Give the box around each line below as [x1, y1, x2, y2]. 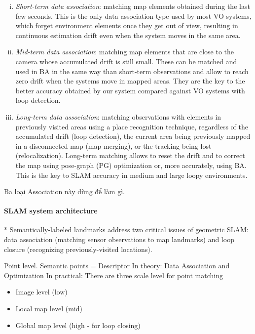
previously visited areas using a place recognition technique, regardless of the [15, 121, 249, 131]
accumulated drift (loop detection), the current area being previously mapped [15, 131, 251, 141]
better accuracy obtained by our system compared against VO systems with [15, 85, 245, 95]
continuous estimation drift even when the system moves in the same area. [15, 30, 241, 40]
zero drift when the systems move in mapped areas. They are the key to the [15, 76, 245, 86]
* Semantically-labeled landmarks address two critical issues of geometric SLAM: [4, 224, 249, 235]
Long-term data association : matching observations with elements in [15, 111, 221, 122]
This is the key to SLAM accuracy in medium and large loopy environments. [15, 169, 248, 180]
